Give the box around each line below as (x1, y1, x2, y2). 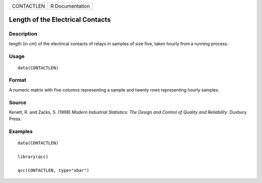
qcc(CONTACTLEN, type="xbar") (17, 167, 90, 173)
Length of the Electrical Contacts (9, 16, 111, 24)
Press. (9, 116, 22, 122)
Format (9, 77, 27, 84)
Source (9, 99, 27, 106)
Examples (9, 128, 33, 135)
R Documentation (50, 3, 90, 9)
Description (9, 31, 37, 37)
